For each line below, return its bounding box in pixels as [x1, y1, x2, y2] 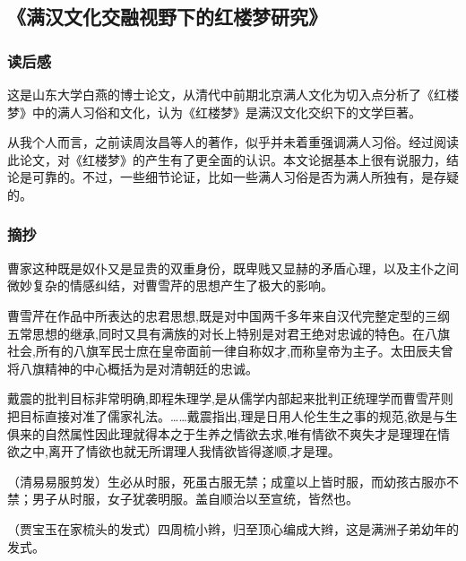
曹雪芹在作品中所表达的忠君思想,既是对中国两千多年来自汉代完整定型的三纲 [7, 306, 450, 324]
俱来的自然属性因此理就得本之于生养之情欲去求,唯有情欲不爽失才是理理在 [7, 424, 437, 443]
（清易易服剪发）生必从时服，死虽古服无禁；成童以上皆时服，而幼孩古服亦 [7, 471, 446, 490]
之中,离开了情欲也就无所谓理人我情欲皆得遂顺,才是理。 [19, 442, 341, 461]
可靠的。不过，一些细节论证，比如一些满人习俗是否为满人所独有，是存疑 [31, 168, 459, 186]
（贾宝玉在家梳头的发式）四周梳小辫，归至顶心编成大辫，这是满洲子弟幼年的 [7, 519, 459, 538]
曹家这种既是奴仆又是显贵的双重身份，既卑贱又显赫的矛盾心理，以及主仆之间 [7, 258, 459, 277]
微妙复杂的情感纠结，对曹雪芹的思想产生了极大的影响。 [7, 276, 333, 295]
